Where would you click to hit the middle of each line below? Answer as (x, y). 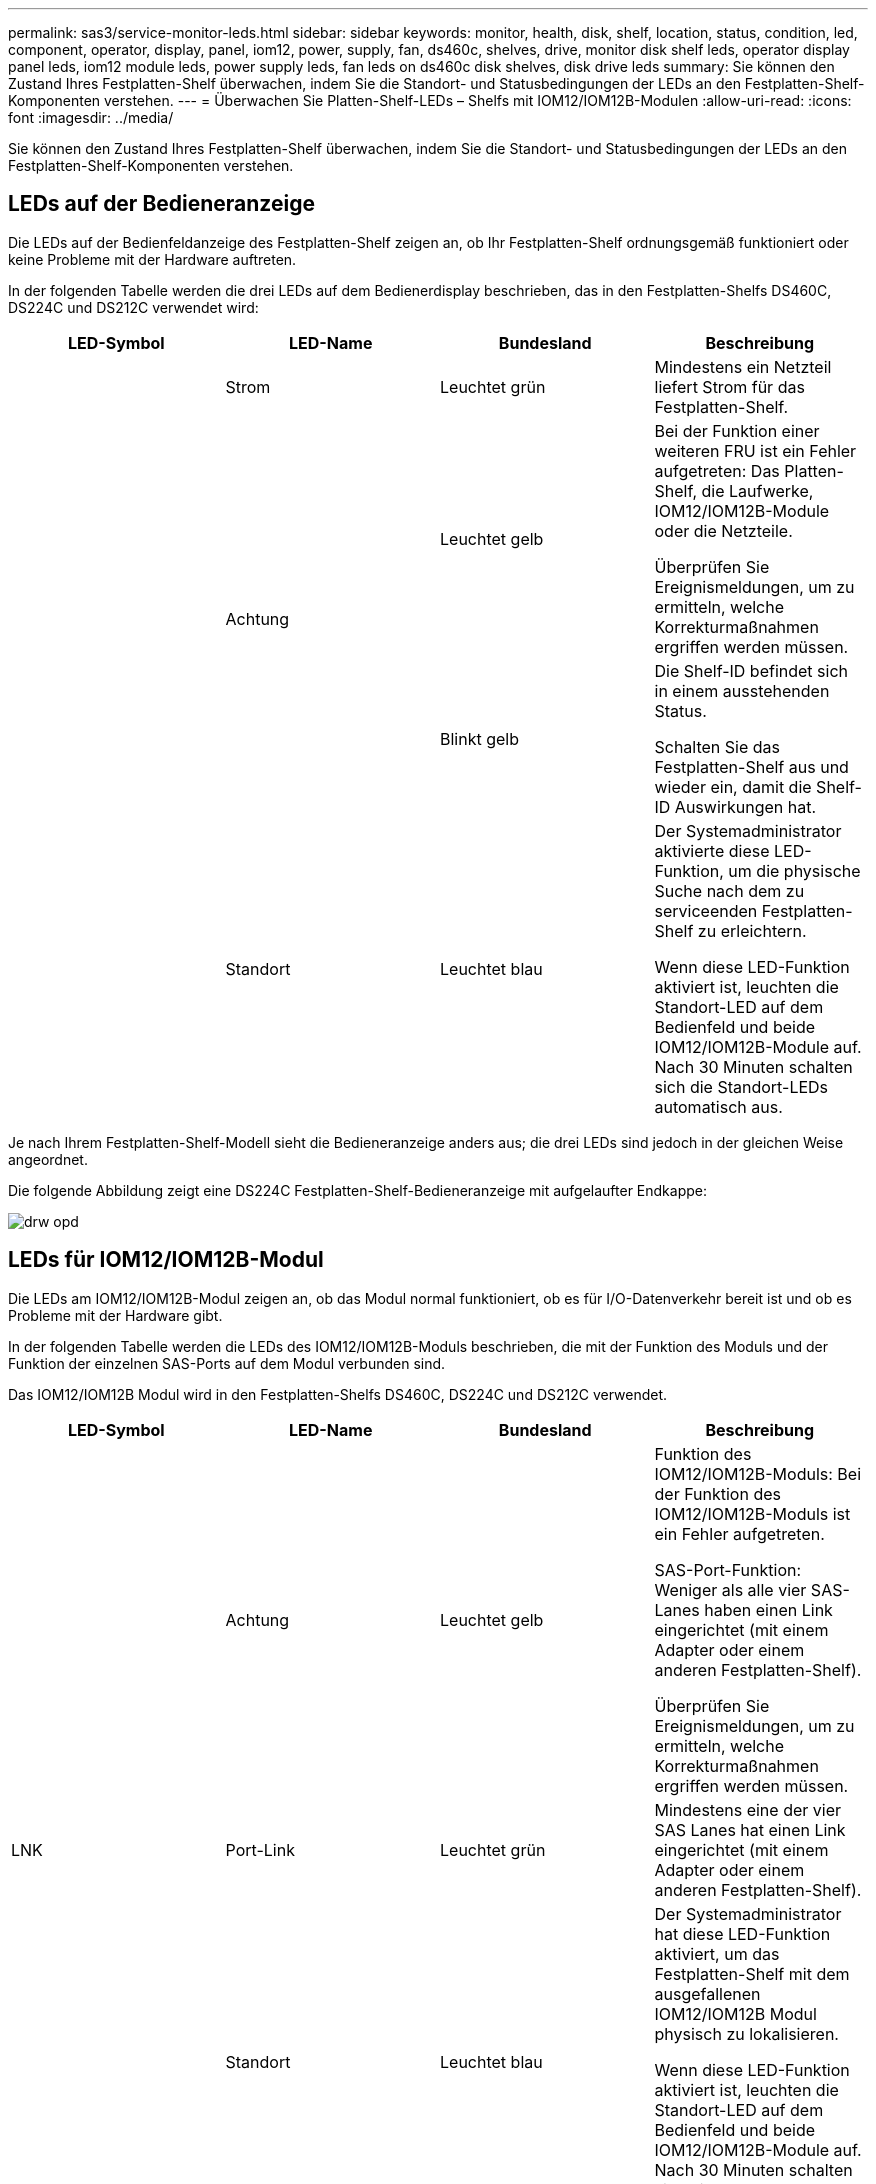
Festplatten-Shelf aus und (751, 766)
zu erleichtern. (752, 930)
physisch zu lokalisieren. (746, 2033)
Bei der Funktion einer (737, 430)
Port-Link (260, 1849)
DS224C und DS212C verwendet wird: (133, 307)
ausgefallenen (707, 1993)
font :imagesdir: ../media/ (91, 117)
